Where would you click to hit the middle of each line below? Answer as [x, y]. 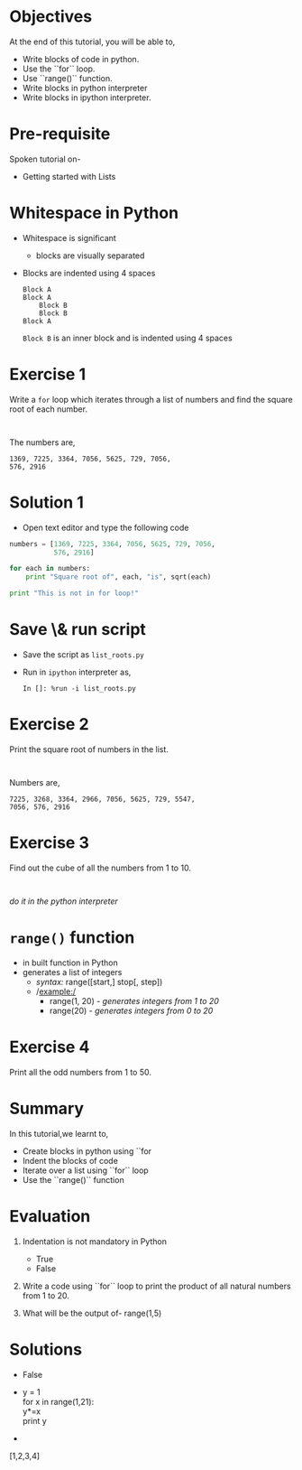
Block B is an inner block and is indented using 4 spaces [127, 338]
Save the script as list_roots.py [83, 655]
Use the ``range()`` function [73, 1179]
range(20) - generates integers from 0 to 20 [131, 1010]
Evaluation [50, 1216]
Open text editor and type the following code [105, 527]
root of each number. [49, 409]
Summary [46, 1108]
